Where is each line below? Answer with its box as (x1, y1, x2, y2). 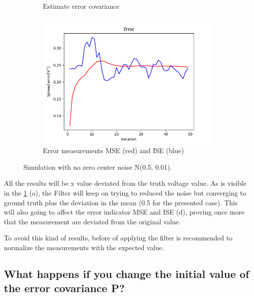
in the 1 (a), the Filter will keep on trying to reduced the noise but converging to (4, 187, 247, 197)
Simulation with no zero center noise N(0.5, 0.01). (23, 161, 172, 172)
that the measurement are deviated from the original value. (4, 216, 181, 226)
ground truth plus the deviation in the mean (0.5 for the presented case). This (4, 197, 238, 207)
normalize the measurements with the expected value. (4, 242, 164, 252)
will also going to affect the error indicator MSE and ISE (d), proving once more (4, 207, 245, 217)
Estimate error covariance (43, 1, 119, 11)
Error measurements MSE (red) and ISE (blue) (43, 145, 184, 156)
